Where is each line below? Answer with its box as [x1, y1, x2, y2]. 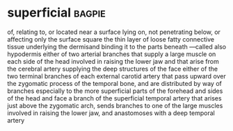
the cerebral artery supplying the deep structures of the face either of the [7, 64, 218, 73]
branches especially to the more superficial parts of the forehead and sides [7, 87, 223, 95]
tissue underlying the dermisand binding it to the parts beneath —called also [7, 42, 227, 51]
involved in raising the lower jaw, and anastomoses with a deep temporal [7, 109, 216, 117]
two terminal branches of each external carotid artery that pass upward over [7, 71, 226, 80]
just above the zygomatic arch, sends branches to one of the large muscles [7, 101, 223, 110]
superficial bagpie [7, 5, 106, 21]
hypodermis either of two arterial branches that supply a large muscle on [7, 50, 216, 58]
